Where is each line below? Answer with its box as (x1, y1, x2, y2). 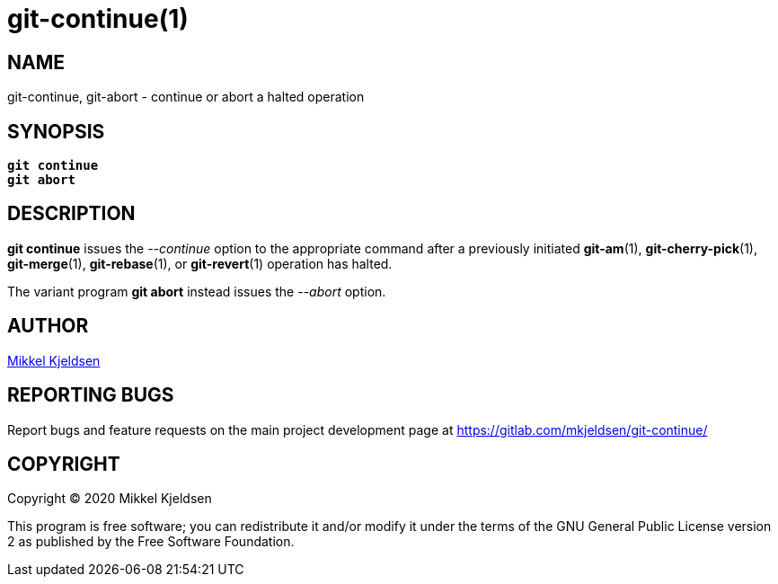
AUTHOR (7, 314, 89, 338)
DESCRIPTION (7, 202, 136, 226)
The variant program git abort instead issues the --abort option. (7, 283, 386, 299)
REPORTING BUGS (7, 384, 174, 407)
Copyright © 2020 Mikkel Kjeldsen (7, 491, 212, 507)
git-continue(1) (7, 4, 189, 34)
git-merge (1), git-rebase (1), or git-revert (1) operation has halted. (7, 255, 393, 271)
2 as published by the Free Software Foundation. (7, 534, 295, 550)
